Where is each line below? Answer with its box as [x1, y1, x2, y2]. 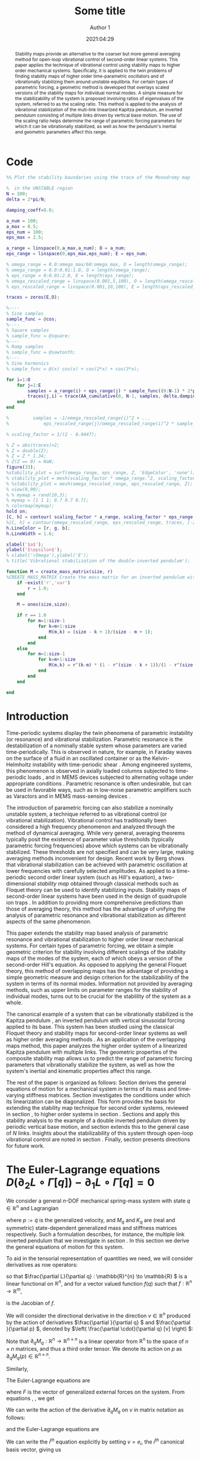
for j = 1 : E [17, 382, 42, 388]
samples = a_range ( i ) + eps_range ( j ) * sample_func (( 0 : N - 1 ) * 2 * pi [27, 388, 198, 394]
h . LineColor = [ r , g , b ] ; [6, 525, 70, 531]
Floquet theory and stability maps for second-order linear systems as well [6, 1029, 187, 1037]
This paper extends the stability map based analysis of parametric [6, 929, 168, 937]
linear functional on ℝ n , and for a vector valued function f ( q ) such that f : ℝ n [6, 1279, 192, 1287]
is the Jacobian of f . [6, 1299, 55, 1307]
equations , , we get [6, 1395, 55, 1402]
